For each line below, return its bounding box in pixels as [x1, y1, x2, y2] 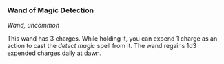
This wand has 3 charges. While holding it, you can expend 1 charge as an [7, 34, 218, 43]
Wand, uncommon [7, 21, 60, 30]
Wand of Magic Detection [7, 6, 94, 15]
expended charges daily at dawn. [7, 49, 102, 57]
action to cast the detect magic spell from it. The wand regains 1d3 [7, 42, 197, 50]
